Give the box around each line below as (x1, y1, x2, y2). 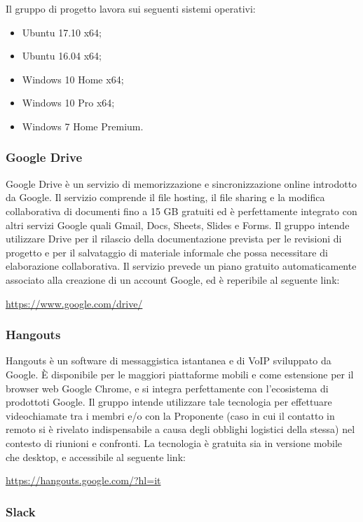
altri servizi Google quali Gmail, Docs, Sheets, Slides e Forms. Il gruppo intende (6, 217, 350, 232)
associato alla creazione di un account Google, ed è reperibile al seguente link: (6, 272, 340, 287)
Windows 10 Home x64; (22, 71, 124, 86)
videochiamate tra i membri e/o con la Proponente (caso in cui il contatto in (6, 408, 335, 423)
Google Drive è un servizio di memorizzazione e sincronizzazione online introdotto (6, 176, 357, 191)
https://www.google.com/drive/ (6, 296, 143, 310)
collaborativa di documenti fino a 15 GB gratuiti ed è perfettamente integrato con (6, 203, 357, 218)
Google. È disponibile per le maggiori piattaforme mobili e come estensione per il (6, 366, 354, 381)
